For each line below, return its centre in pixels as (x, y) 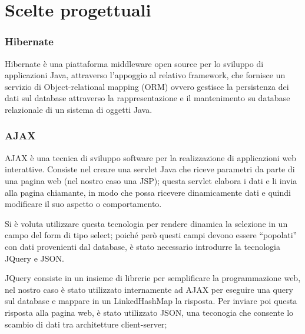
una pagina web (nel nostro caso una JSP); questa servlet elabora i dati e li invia (151, 180)
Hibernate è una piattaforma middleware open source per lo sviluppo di (134, 63)
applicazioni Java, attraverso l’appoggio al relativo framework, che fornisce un (145, 75)
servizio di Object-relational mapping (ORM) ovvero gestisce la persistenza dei (147, 86)
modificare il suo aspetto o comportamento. (83, 204)
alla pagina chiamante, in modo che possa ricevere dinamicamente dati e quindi (148, 192)
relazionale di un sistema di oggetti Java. (79, 109)
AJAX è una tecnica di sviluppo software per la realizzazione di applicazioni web (151, 157)
